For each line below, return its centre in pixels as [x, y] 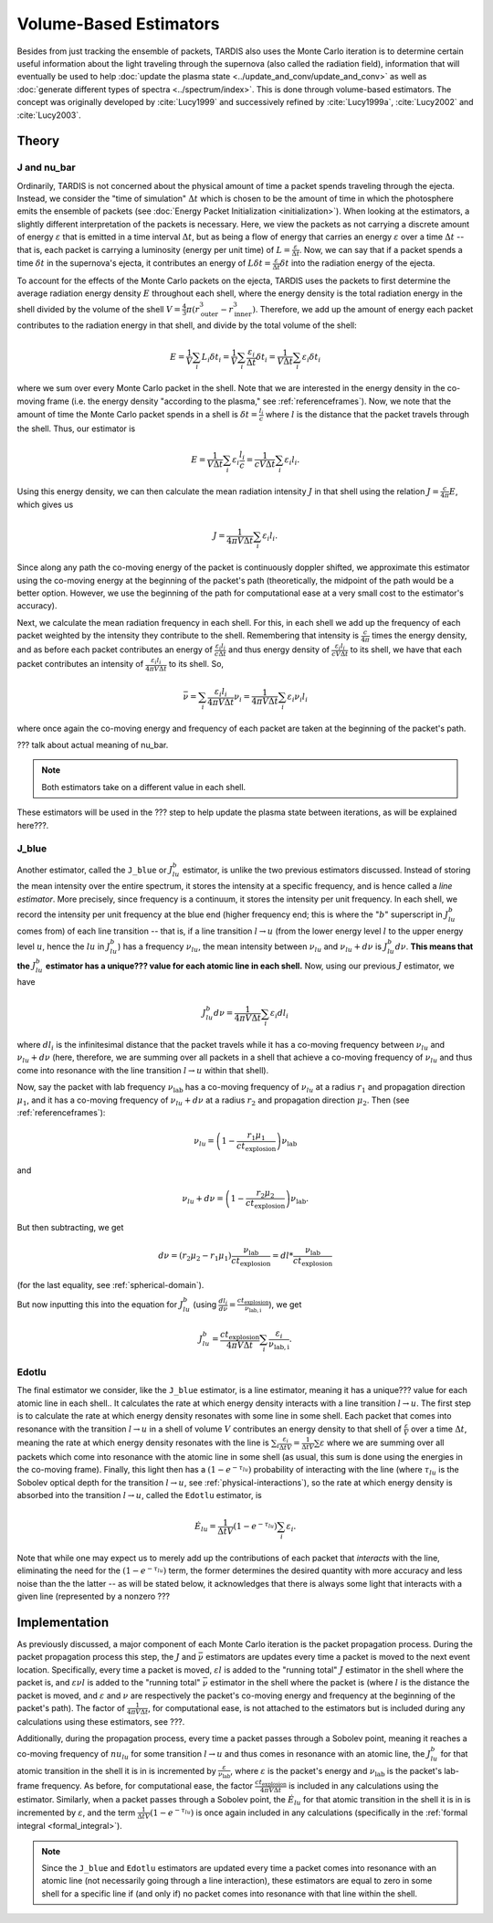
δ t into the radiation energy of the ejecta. [357, 263]
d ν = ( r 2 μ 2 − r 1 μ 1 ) [195, 1257]
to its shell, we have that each [406, 650]
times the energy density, [419, 636]
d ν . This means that [434, 946]
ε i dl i [279, 1014]
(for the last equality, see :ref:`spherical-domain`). [110, 1284]
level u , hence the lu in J [64, 946]
